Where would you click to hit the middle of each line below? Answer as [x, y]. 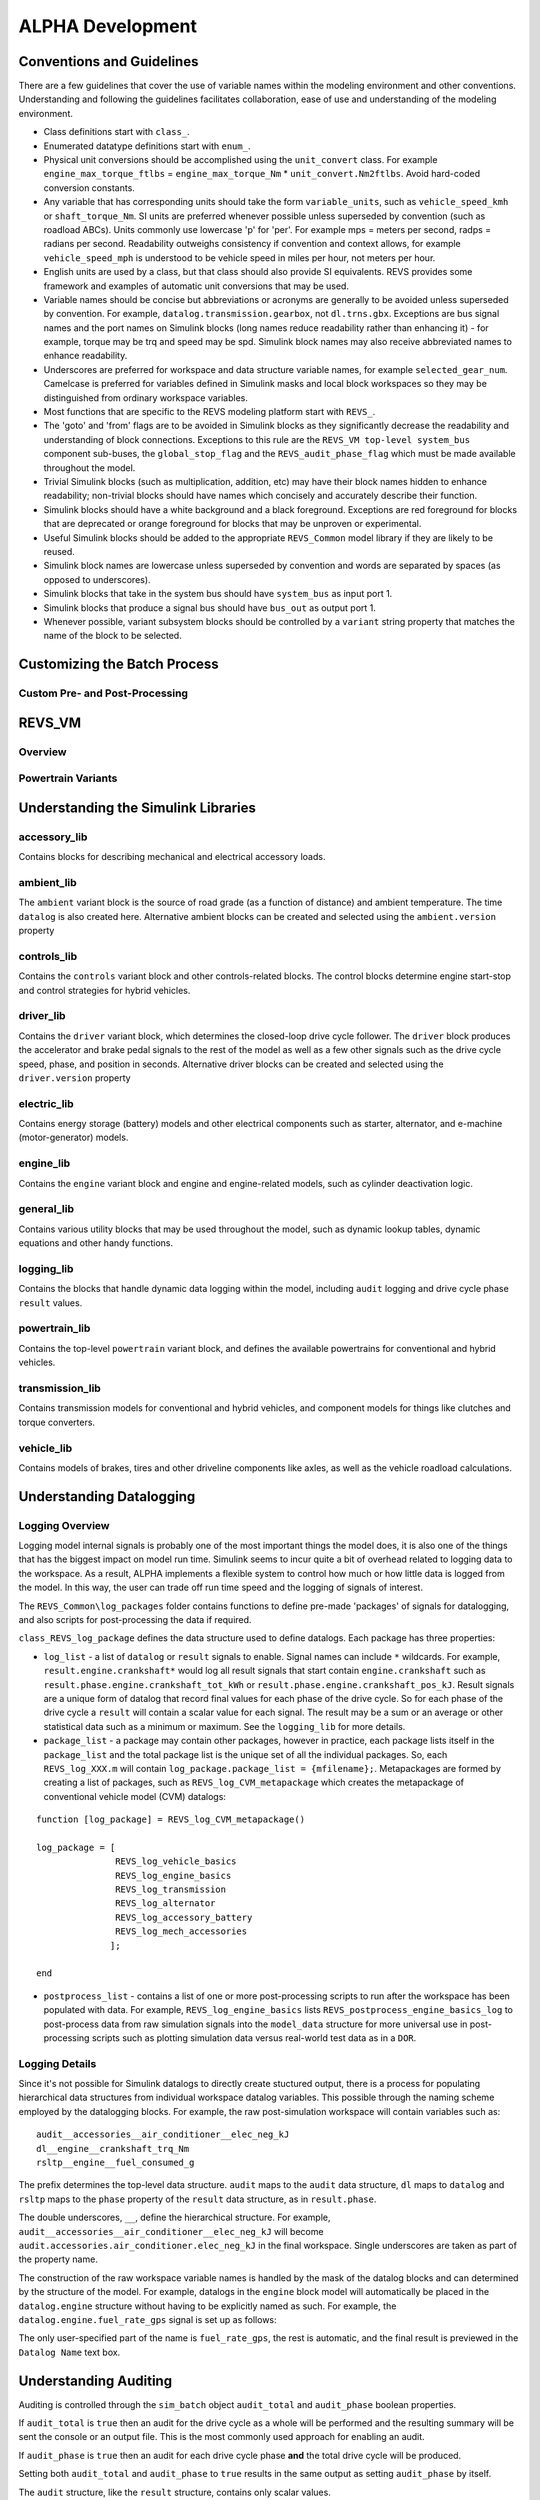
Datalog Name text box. [69, 2352]
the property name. [58, 2259]
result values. [50, 1302]
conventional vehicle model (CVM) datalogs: [135, 1796]
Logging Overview [64, 1525]
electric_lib [46, 1103]
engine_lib [44, 1163]
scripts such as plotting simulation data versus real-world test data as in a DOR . [254, 2037]
